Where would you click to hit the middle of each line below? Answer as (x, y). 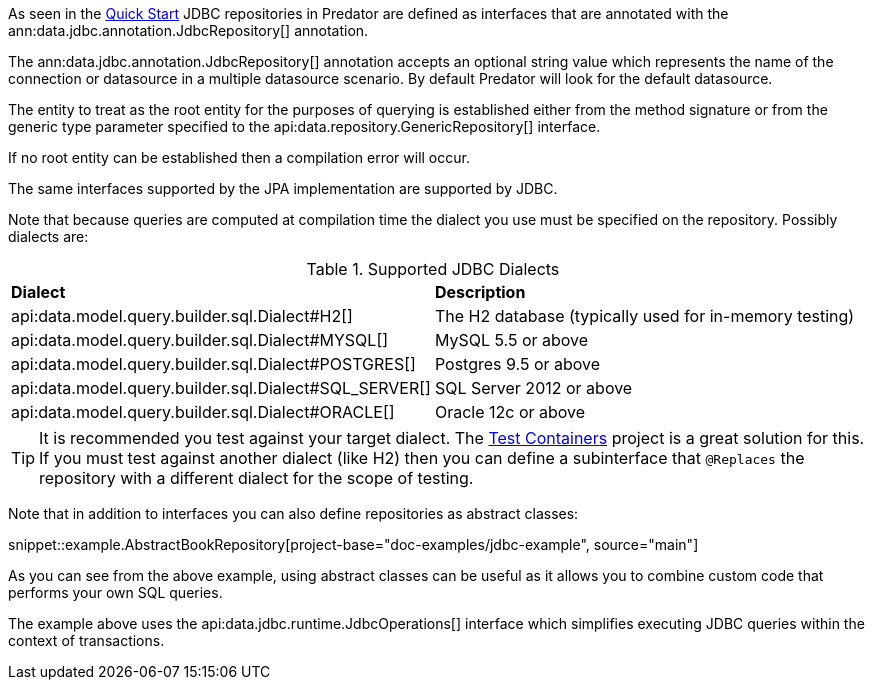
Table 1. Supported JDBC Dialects (433, 269)
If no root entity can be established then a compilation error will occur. (239, 157)
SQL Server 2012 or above (533, 388)
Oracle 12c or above (510, 412)
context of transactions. (86, 640)
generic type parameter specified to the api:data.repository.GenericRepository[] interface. (304, 126)
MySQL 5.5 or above (511, 340)
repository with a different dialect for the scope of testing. (256, 478)
